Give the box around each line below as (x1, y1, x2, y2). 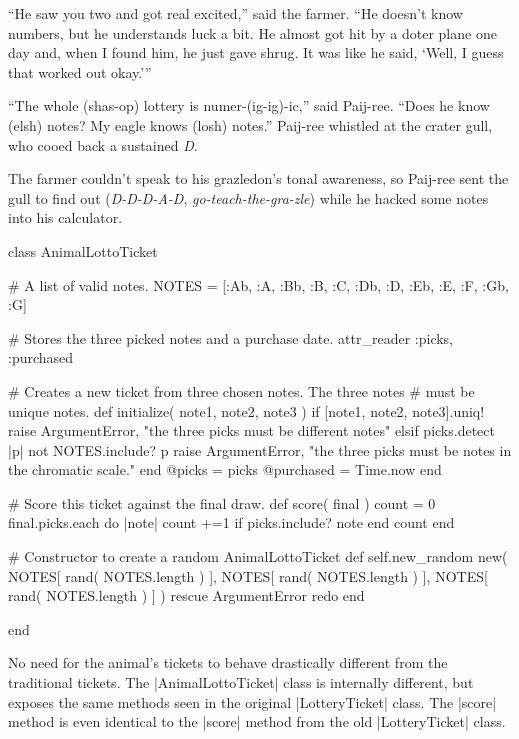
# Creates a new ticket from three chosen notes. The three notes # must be (8, 380, 475, 401)
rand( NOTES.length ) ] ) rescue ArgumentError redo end (8, 585, 365, 606)
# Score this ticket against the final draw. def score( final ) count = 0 (8, 492, 436, 513)
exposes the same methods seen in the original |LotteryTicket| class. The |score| (8, 691, 497, 712)
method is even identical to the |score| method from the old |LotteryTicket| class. (8, 711, 506, 732)
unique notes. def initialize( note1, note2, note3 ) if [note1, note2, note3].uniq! (8, 400, 485, 421)
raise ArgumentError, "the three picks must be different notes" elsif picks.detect (8, 420, 495, 441)
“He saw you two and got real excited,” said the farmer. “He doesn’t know (8, 3, 463, 23)
